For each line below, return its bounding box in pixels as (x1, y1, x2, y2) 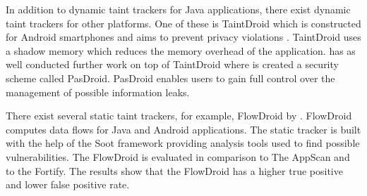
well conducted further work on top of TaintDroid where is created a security (6, 57, 339, 72)
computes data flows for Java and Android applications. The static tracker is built (6, 122, 361, 136)
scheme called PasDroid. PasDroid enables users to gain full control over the (6, 70, 335, 85)
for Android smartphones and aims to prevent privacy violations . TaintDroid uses (6, 30, 361, 44)
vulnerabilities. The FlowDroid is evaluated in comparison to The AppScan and (6, 149, 350, 164)
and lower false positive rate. (6, 177, 130, 192)
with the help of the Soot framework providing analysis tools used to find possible (6, 136, 360, 150)
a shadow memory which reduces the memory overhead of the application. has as (6, 43, 356, 58)
